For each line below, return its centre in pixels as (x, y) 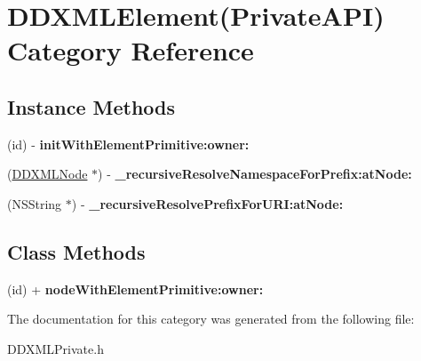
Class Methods (76, 251)
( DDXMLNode (48, 174)
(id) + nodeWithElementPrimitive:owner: (135, 289)
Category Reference (131, 50)
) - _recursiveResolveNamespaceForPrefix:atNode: (255, 174)
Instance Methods (91, 106)
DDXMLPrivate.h (56, 348)
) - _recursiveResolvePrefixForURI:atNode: (207, 203)
